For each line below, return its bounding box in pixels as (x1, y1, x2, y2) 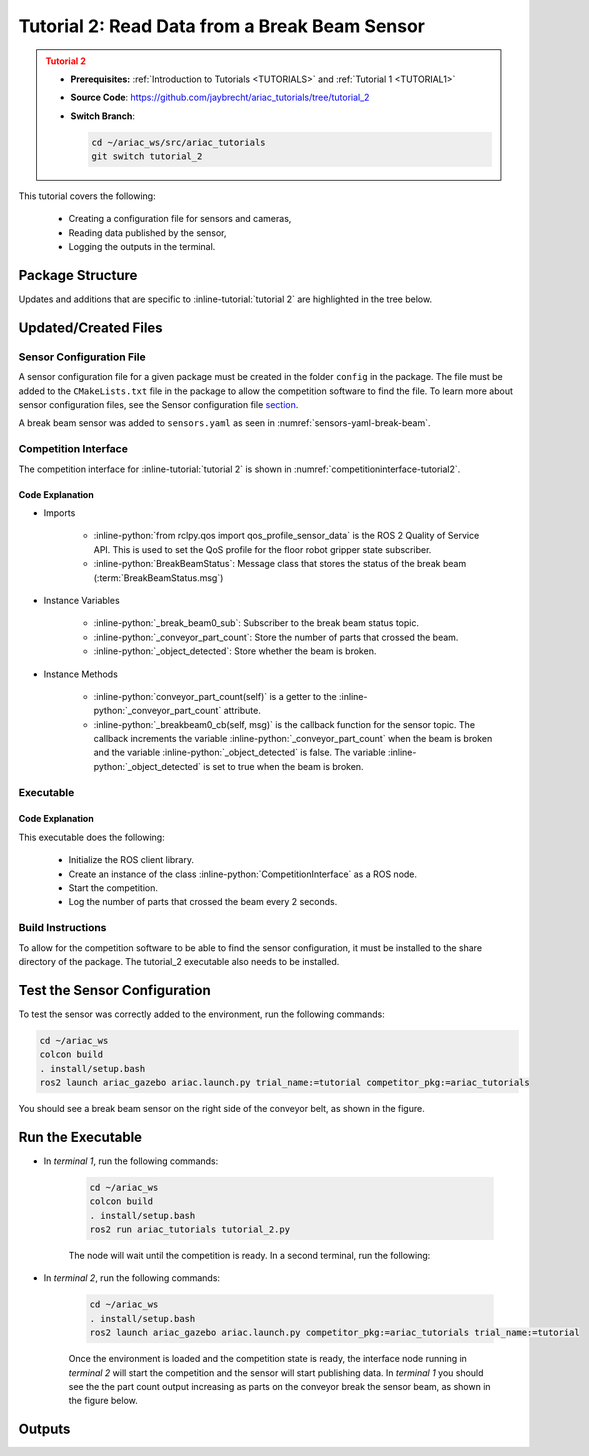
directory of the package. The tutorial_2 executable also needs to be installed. (18, 955, 340, 967)
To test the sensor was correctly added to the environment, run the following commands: (18, 1008, 385, 1020)
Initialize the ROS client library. (68, 854, 195, 866)
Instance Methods (43, 668, 119, 680)
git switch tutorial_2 (91, 151, 203, 162)
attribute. (223, 705, 262, 717)
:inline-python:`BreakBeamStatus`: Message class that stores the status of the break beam (93, 558, 467, 570)
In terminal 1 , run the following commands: (43, 1155, 219, 1167)
